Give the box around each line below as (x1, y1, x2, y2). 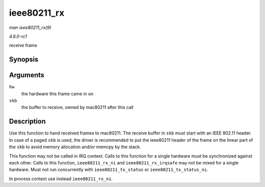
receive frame (9, 42, 38, 49)
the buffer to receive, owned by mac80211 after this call (21, 105, 133, 110)
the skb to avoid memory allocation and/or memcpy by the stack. (9, 144, 141, 150)
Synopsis (9, 55, 39, 64)
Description (9, 117, 46, 126)
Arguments (9, 71, 45, 80)
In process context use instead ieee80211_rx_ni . (9, 176, 113, 182)
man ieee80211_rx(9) (9, 25, 52, 30)
